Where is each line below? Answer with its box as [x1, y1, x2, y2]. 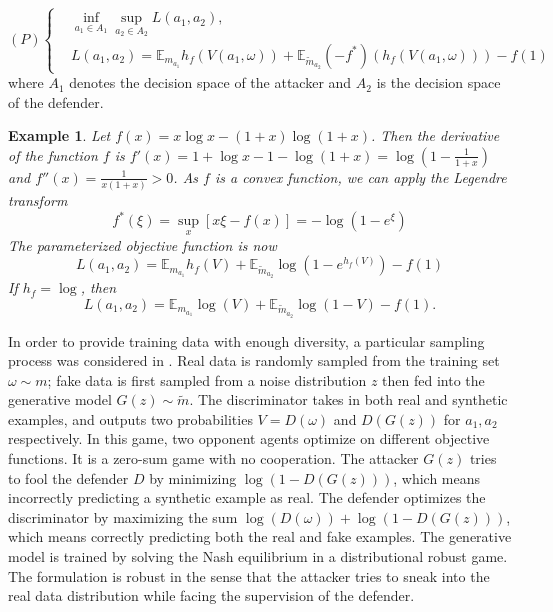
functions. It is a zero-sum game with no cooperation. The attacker [8, 448, 419, 469]
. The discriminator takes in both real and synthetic [189, 389, 508, 410]
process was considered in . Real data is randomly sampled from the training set [8, 350, 500, 371]
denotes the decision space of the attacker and [69, 72, 352, 93]
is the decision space [376, 72, 501, 93]
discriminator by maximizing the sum [8, 506, 238, 527]
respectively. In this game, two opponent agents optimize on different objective [8, 428, 490, 449]
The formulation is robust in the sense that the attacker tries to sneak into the [8, 565, 490, 586]
